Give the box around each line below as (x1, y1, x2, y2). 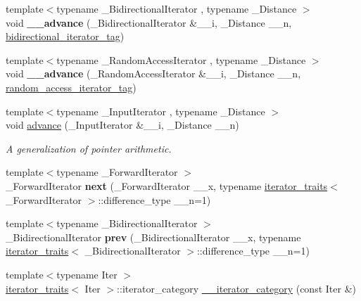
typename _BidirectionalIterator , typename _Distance (56, 1, 297, 15)
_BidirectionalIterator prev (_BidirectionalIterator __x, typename (6, 229, 301, 244)
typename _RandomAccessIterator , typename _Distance (56, 52, 306, 67)
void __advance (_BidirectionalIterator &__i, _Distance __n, (6, 15, 292, 30)
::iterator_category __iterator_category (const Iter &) (117, 281, 356, 295)
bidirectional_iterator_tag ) (6, 29, 125, 44)
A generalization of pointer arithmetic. (6, 141, 172, 155)
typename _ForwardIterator (56, 165, 178, 179)
